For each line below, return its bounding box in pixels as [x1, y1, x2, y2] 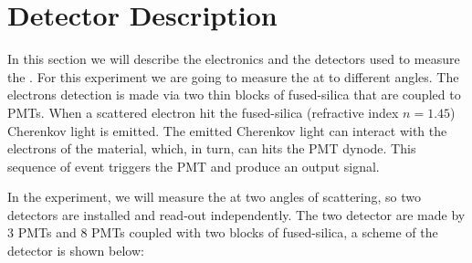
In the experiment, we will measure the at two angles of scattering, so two [7, 187, 422, 206]
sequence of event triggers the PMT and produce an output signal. [7, 156, 380, 175]
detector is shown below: [7, 241, 144, 260]
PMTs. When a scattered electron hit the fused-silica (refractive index [7, 102, 399, 121]
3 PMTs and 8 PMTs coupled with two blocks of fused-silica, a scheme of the [7, 223, 438, 242]
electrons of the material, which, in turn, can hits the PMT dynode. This [7, 139, 416, 158]
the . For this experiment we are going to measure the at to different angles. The [7, 67, 459, 86]
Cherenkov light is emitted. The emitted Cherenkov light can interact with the [7, 121, 447, 140]
